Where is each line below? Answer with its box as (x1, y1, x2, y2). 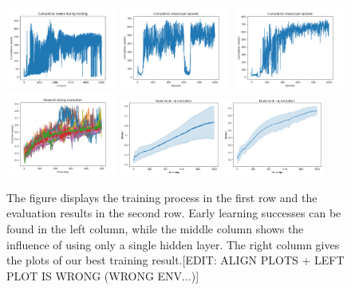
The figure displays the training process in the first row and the (6, 189, 317, 205)
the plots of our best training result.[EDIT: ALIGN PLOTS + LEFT (6, 252, 345, 268)
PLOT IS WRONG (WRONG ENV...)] (6, 267, 199, 284)
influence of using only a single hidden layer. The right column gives (6, 236, 340, 252)
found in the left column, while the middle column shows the (6, 220, 304, 237)
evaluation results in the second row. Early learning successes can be (6, 205, 341, 221)
